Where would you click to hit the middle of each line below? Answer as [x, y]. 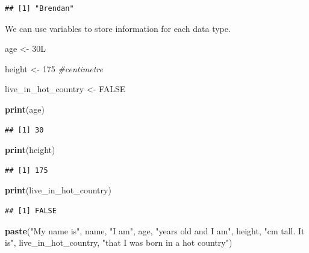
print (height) [30, 150]
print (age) [25, 109]
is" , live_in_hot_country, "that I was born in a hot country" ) [119, 242]
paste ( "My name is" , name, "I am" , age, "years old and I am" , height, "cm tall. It [155, 230]
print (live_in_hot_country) [58, 190]
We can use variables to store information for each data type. [118, 28]
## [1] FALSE [31, 211]
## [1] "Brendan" [39, 8]
